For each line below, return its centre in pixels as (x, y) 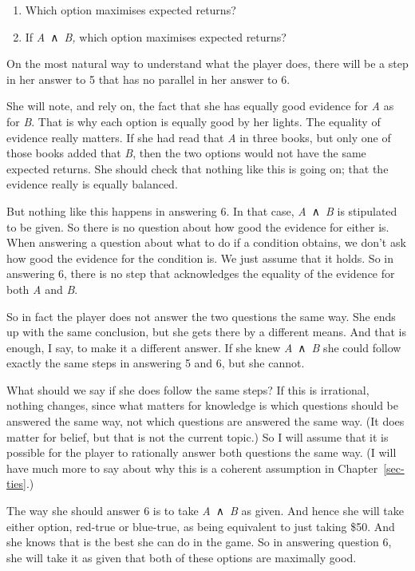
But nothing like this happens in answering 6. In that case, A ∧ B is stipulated (202, 210)
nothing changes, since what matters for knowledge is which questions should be (202, 405)
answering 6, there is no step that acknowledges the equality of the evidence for (201, 274)
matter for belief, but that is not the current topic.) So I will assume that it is (198, 436)
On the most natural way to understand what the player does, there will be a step (207, 63)
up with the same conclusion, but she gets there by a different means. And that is (207, 332)
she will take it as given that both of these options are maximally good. (182, 557)
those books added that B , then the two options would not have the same (186, 153)
